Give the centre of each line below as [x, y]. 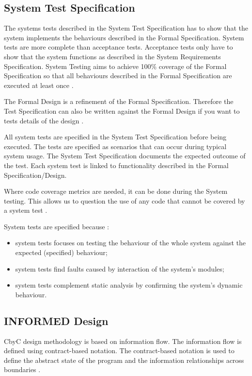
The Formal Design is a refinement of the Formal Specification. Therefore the [119, 101]
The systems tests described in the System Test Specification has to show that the [126, 28]
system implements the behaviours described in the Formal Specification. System [124, 37]
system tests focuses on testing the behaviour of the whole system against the [130, 243]
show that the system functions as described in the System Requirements [112, 56]
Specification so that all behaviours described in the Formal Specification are [118, 76]
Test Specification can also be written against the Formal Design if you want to [122, 111]
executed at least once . [39, 85]
